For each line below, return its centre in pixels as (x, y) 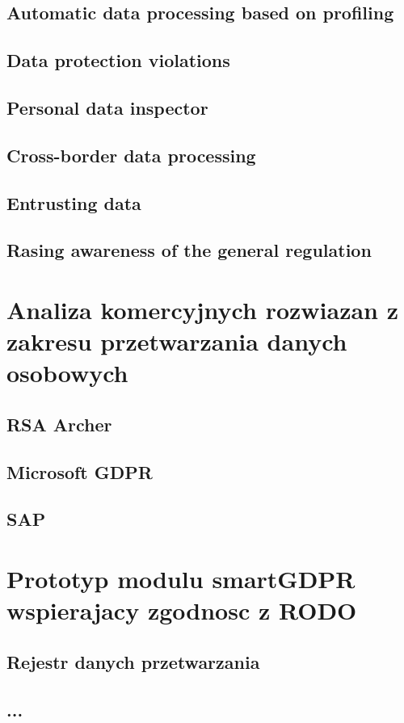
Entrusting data (74, 202)
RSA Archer (59, 424)
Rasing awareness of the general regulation (189, 250)
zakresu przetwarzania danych (177, 341)
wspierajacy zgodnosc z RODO (182, 610)
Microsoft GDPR (80, 471)
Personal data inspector (107, 107)
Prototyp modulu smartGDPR (181, 578)
